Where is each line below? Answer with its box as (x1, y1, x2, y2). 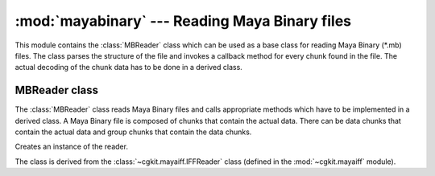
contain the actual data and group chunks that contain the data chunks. (14, 127, 252, 137)
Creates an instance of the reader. (14, 141, 129, 152)
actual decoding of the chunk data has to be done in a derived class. (14, 63, 243, 72)
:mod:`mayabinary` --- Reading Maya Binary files (14, 12, 352, 30)
